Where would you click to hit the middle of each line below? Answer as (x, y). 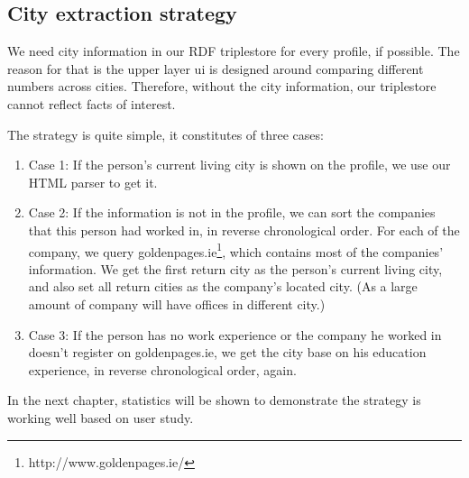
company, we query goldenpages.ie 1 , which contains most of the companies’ (236, 250)
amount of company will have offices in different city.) (177, 303)
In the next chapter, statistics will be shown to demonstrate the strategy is (214, 400)
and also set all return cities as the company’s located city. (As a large (223, 286)
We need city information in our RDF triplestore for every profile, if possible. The (234, 51)
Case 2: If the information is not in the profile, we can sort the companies (232, 212)
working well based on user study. (101, 417)
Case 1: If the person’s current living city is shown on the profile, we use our (239, 165)
